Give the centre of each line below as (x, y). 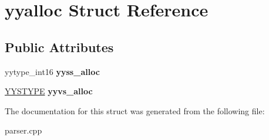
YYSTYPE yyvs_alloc (49, 91)
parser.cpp (23, 130)
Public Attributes (59, 47)
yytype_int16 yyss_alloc (52, 71)
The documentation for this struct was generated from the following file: (135, 110)
